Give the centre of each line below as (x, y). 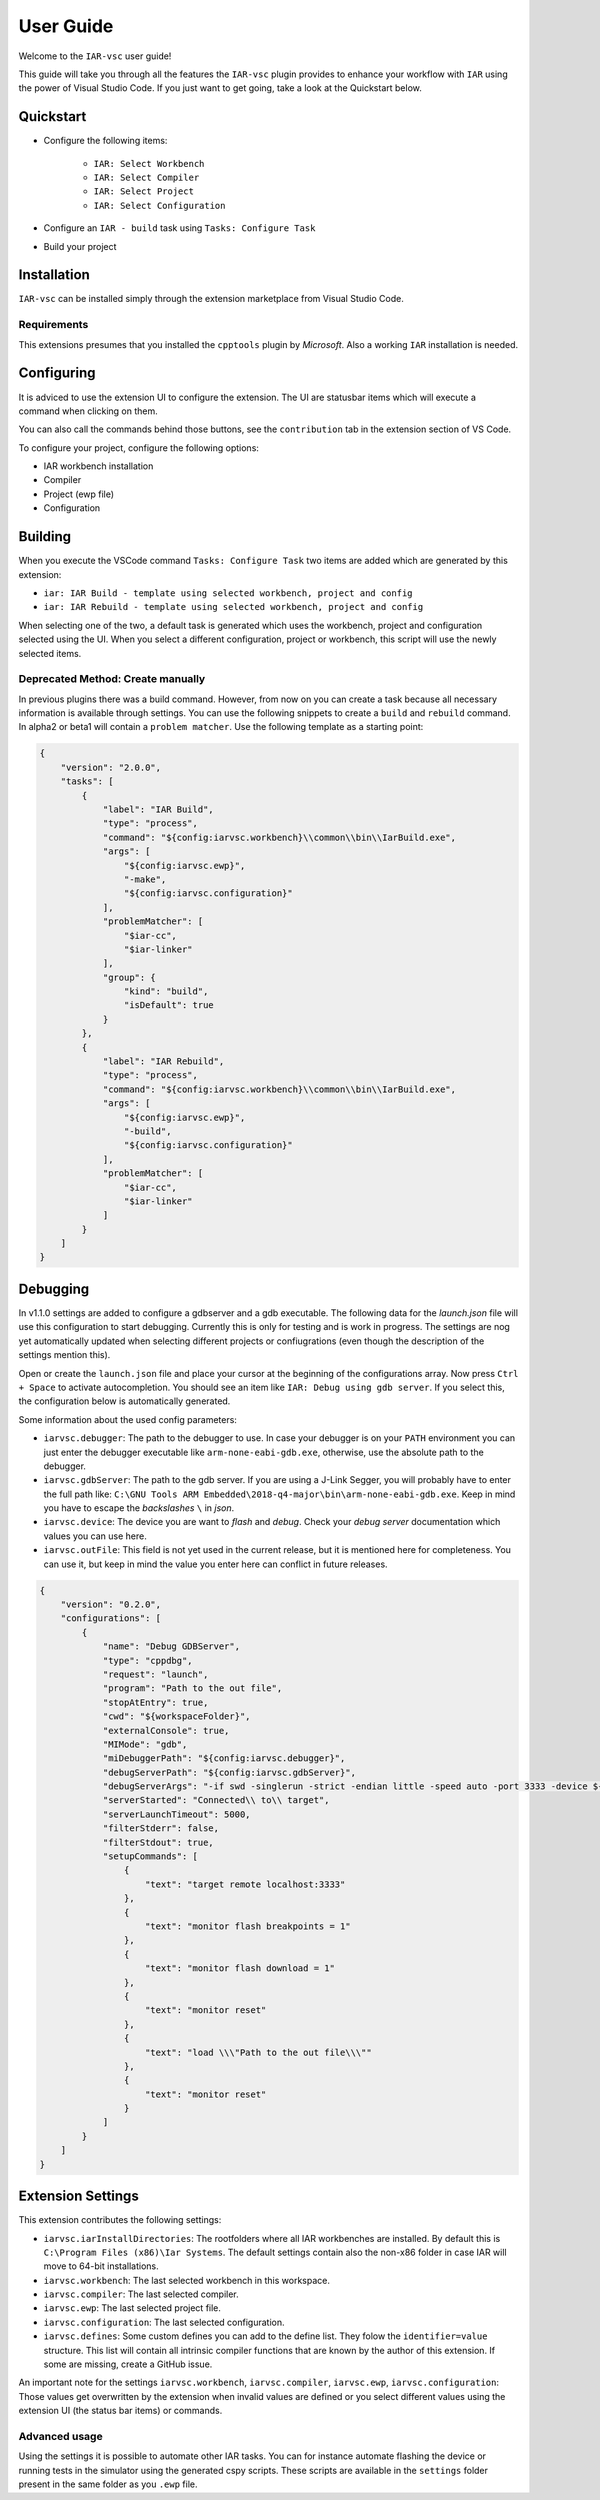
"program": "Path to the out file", (192, 1688)
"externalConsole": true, (166, 1730)
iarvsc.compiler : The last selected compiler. (141, 2294)
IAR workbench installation (98, 466)
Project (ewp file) (79, 494)
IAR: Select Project (144, 191)
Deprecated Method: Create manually (112, 679)
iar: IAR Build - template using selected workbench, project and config (228, 593)
